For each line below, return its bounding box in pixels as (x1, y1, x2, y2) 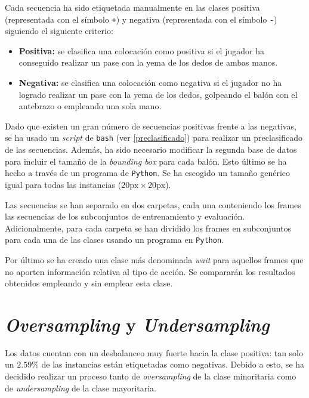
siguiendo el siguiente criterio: (5, 24, 113, 37)
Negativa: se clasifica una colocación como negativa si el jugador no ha (18, 76, 282, 89)
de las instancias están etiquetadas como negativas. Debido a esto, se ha (41, 358, 305, 371)
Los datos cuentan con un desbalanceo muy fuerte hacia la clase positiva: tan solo (5, 346, 303, 359)
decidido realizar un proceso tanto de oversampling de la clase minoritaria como (5, 370, 296, 382)
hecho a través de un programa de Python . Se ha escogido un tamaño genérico (5, 166, 291, 179)
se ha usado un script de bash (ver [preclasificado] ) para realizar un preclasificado (5, 131, 302, 144)
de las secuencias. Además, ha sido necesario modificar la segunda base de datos (5, 143, 297, 156)
